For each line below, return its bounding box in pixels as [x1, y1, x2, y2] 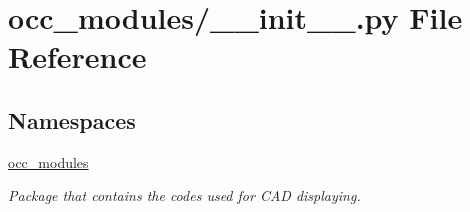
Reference [8, 36, 147, 77]
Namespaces [8, 104, 136, 135]
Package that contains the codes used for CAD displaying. [8, 185, 361, 206]
